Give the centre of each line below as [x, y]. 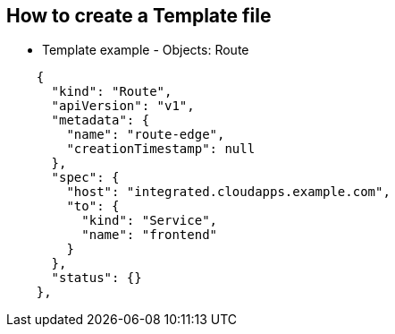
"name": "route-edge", [146, 135]
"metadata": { [101, 120]
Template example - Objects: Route [146, 50]
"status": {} [97, 278]
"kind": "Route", [112, 92]
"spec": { [85, 178]
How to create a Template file [139, 16]
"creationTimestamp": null [161, 149]
